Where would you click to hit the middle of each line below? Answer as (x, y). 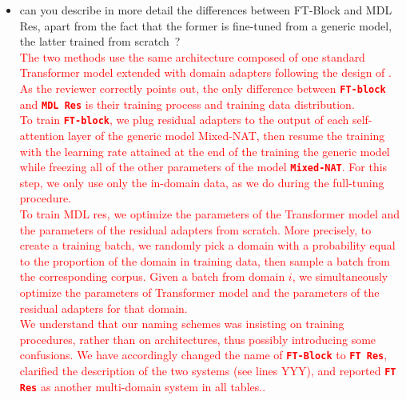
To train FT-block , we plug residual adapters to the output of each (184, 120)
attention (42, 135)
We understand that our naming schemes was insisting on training (182, 324)
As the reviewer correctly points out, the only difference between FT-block (203, 88)
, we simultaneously (340, 276)
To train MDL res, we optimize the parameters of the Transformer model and (210, 213)
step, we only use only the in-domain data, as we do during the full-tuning (202, 182)
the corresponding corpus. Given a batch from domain (152, 276)
